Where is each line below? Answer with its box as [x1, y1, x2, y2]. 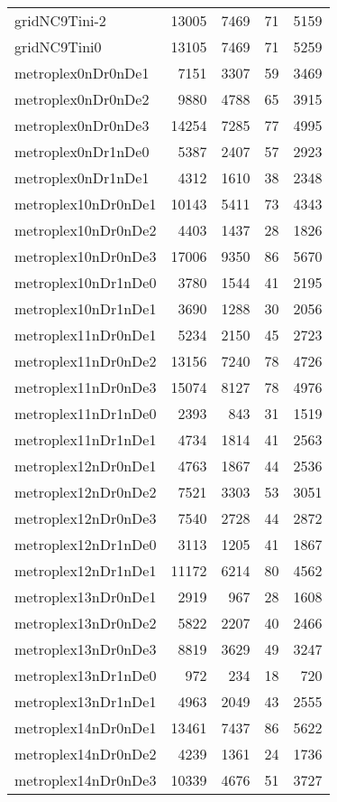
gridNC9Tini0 [14, 36, 102, 57]
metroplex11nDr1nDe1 [14, 429, 157, 450]
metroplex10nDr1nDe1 [14, 298, 157, 319]
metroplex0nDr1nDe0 [14, 141, 150, 162]
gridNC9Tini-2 [14, 10, 106, 31]
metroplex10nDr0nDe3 [14, 246, 157, 266]
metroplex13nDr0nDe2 [14, 612, 157, 633]
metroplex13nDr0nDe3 [14, 639, 157, 659]
